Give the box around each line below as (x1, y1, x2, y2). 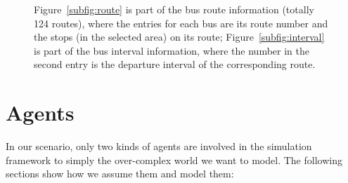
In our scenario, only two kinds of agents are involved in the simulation (6, 139, 312, 154)
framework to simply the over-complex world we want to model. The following (6, 152, 342, 167)
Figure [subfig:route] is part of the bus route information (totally (34, 2, 314, 16)
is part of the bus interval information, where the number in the (34, 43, 309, 57)
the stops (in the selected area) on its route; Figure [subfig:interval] (34, 29, 325, 44)
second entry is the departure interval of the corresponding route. (34, 57, 316, 72)
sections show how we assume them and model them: (6, 166, 234, 181)
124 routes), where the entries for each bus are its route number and (34, 15, 328, 30)
